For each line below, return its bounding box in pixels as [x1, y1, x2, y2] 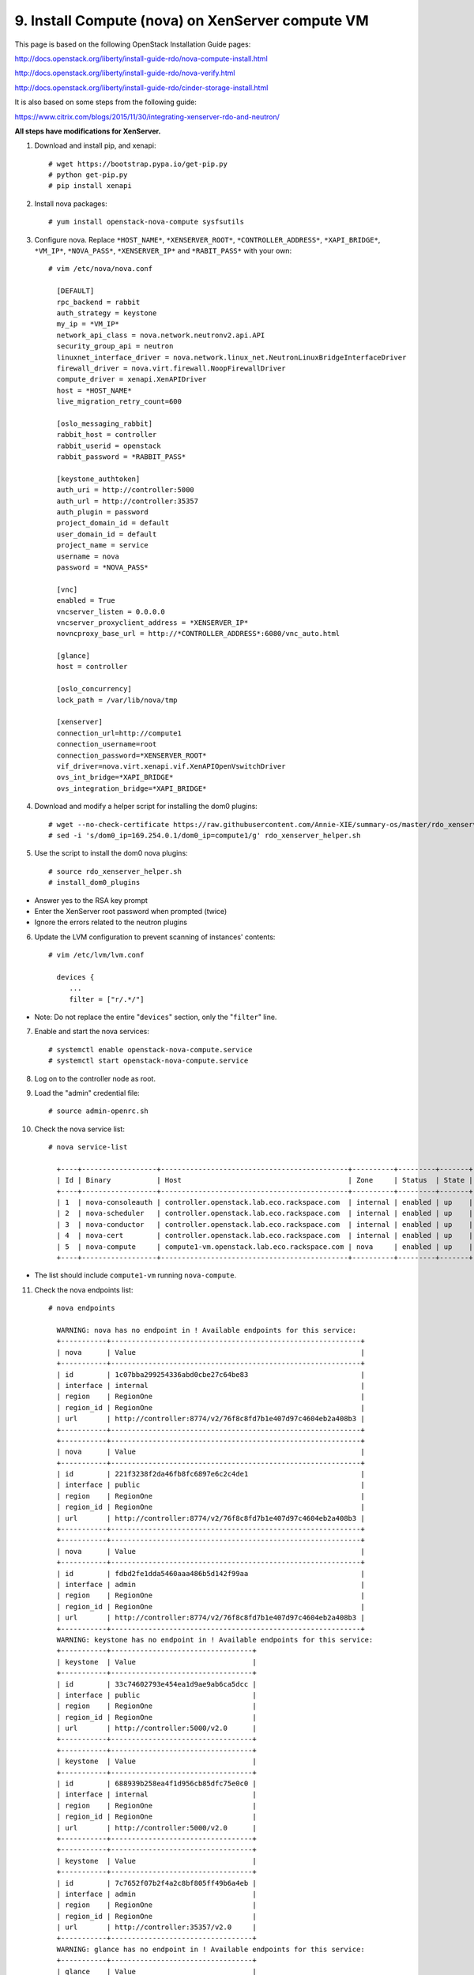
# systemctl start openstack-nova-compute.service [48, 1056, 249, 1066]
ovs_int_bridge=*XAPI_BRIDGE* [56, 773, 174, 782]
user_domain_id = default [56, 529, 157, 539]
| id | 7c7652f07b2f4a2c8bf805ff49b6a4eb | [56, 1879, 257, 1887]
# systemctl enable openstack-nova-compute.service [48, 1045, 253, 1054]
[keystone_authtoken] [56, 474, 141, 483]
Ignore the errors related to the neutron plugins [34, 917, 187, 927]
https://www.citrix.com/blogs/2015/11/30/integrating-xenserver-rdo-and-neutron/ [14, 111, 280, 122]
